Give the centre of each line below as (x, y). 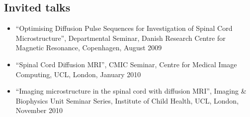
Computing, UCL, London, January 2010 (78, 74)
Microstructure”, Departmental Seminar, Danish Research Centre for (121, 38)
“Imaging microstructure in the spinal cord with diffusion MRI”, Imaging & (131, 91)
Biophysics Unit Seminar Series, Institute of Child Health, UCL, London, (127, 100)
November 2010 (39, 110)
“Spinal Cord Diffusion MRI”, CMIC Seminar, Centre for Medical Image (126, 64)
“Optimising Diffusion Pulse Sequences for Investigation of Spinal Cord (124, 28)
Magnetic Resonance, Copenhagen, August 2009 (89, 48)
